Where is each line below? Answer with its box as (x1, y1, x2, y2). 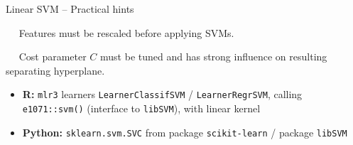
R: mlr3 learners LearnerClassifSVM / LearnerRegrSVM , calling (22, 87, 303, 102)
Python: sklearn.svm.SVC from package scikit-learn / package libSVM (22, 124, 347, 139)
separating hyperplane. (6, 63, 105, 77)
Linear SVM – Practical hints (6, 1, 134, 16)
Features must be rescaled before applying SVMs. (18, 25, 234, 40)
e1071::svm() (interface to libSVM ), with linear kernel (22, 101, 261, 116)
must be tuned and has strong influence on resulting (100, 49, 327, 64)
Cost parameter (18, 49, 87, 64)
